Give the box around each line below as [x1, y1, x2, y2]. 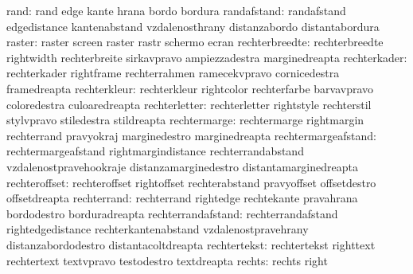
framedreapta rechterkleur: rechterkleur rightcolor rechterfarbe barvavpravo [6, 80, 374, 96]
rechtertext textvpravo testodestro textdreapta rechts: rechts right [6, 252, 328, 268]
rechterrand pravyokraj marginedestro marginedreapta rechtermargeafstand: [6, 127, 376, 143]
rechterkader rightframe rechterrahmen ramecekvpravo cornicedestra [6, 65, 340, 81]
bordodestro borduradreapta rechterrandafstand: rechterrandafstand [6, 205, 338, 221]
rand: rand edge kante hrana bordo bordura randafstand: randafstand [6, 2, 346, 18]
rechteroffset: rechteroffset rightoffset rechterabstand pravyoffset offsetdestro [6, 174, 376, 190]
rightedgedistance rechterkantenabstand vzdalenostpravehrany [6, 221, 309, 237]
